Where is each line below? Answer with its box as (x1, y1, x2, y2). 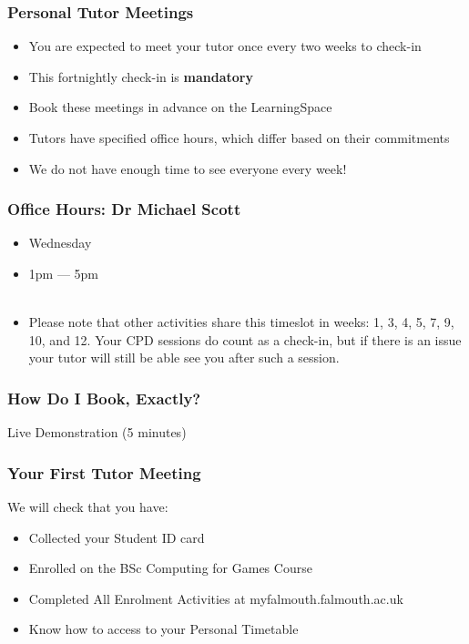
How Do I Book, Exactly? (7, 386, 201, 409)
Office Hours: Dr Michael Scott (7, 198, 241, 220)
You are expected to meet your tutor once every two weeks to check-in (28, 36, 422, 56)
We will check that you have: (7, 497, 168, 516)
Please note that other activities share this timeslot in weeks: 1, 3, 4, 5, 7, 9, (28, 312, 454, 332)
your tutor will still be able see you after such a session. (28, 348, 340, 367)
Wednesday (28, 233, 92, 252)
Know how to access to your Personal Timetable (28, 619, 299, 639)
